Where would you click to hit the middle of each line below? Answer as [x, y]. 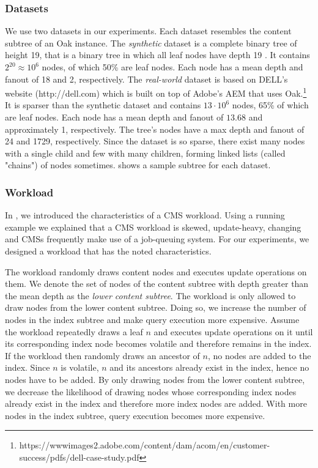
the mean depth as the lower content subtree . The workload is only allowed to [150, 295]
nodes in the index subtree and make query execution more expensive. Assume [152, 319]
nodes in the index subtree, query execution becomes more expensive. [135, 415]
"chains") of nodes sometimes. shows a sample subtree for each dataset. [138, 165]
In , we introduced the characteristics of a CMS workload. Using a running [145, 215]
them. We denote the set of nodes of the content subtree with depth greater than [157, 284]
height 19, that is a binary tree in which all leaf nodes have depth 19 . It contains [157, 55]
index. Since [28, 367]
